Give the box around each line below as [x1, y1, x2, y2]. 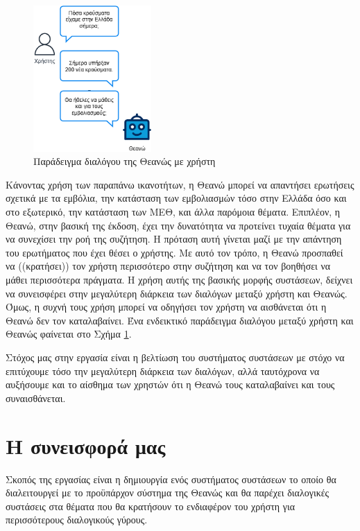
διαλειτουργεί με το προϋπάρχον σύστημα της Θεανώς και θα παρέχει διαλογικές [6, 485, 329, 500]
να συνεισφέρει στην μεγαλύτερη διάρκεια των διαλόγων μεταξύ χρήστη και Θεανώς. [6, 286, 348, 300]
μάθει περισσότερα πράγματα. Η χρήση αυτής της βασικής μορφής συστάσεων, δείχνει [6, 272, 353, 287]
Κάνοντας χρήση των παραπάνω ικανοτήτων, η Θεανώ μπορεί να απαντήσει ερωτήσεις [6, 177, 354, 191]
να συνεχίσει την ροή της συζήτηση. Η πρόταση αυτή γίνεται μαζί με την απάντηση [6, 232, 342, 246]
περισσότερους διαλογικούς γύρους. [6, 512, 148, 527]
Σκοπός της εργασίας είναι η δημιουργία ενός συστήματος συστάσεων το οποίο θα [6, 471, 336, 486]
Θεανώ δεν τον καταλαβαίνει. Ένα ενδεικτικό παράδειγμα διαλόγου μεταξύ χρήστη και [6, 313, 354, 327]
